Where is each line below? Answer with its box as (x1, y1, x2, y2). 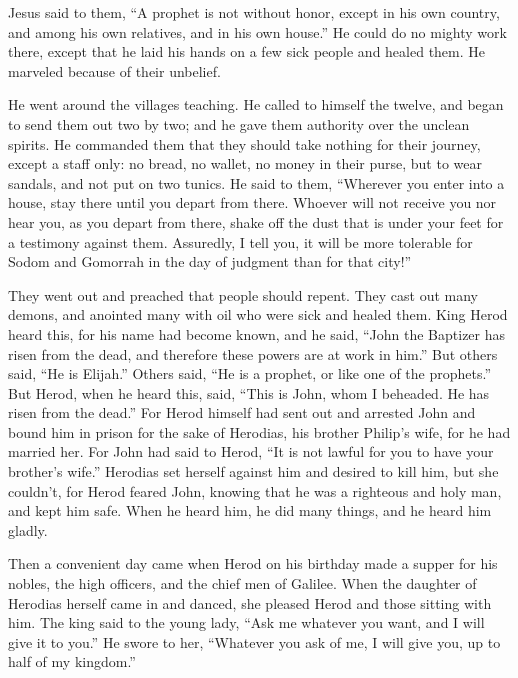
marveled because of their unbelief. (8, 60, 221, 81)
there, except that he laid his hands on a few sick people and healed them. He (8, 41, 486, 62)
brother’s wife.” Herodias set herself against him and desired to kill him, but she (8, 461, 499, 482)
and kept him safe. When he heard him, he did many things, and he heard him (8, 500, 492, 521)
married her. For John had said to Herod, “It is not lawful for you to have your (8, 441, 494, 462)
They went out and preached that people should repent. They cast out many (8, 284, 479, 305)
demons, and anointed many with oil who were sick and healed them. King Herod (8, 304, 508, 325)
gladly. (8, 519, 48, 540)
